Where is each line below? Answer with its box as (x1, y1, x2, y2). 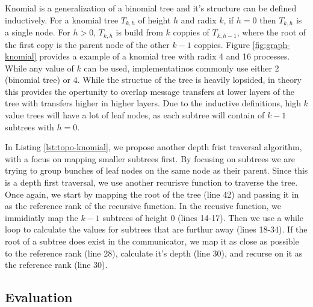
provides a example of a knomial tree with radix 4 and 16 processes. (39, 50, 290, 62)
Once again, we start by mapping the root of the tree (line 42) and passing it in (5, 187, 299, 200)
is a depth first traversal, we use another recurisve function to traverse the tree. (5, 176, 298, 189)
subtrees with (5, 120, 54, 133)
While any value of (5, 61, 74, 74)
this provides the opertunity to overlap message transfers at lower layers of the (5, 85, 295, 97)
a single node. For (5, 26, 70, 38)
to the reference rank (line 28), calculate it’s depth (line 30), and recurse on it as (5, 246, 303, 259)
